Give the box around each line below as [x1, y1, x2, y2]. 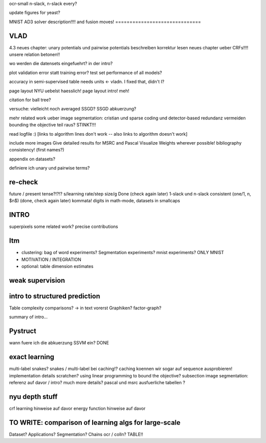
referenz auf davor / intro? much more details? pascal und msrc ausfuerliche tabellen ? [9, 379, 186, 385]
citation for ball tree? [9, 97, 51, 103]
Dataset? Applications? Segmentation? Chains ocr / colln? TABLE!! [9, 431, 143, 437]
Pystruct [9, 327, 36, 335]
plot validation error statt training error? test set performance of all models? [9, 70, 163, 75]
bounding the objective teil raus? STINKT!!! [9, 122, 96, 128]
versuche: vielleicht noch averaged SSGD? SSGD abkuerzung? [9, 106, 136, 112]
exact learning [9, 353, 54, 361]
